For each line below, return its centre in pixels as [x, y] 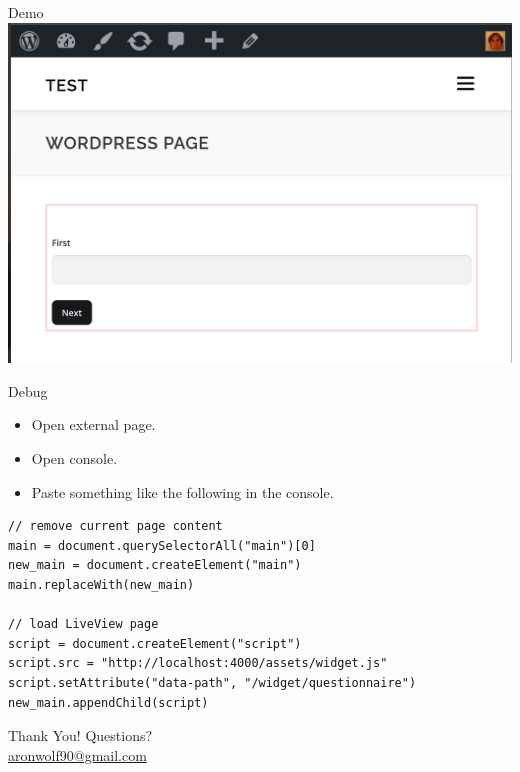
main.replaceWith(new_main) [101, 584]
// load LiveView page [83, 624]
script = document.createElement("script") [155, 643]
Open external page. [93, 424]
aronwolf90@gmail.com [77, 754]
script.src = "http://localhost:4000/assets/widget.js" [198, 663]
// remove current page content [115, 526]
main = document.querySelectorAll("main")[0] [162, 545]
